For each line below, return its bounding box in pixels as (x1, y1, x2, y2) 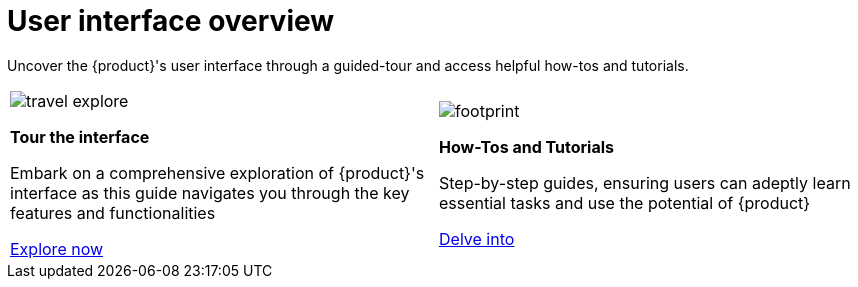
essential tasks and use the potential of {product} (439, 192, 811, 213)
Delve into (439, 228, 515, 249)
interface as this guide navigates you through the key (10, 182, 410, 203)
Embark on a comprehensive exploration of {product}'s (10, 162, 425, 183)
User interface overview (7, 4, 335, 38)
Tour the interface (10, 126, 150, 147)
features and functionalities (10, 202, 216, 223)
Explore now (10, 238, 104, 259)
